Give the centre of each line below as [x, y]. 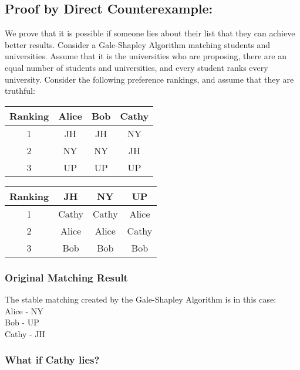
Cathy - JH [25, 333]
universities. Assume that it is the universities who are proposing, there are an [146, 56]
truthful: [20, 91]
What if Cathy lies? [52, 360]
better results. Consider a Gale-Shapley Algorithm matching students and [138, 44]
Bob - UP [22, 322]
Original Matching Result [66, 277]
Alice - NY [24, 310]
